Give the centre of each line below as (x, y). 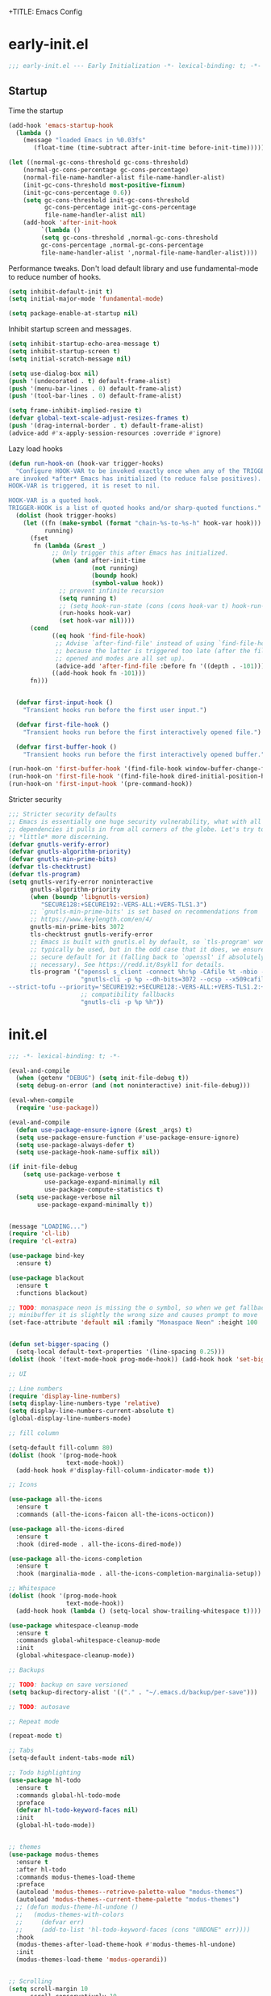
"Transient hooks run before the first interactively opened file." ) (142, 732)
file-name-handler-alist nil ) (95, 215)
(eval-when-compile (41, 1100)
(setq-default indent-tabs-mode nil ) (72, 1758)
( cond (39, 629)
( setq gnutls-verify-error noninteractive (81, 882)
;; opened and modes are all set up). (120, 658)
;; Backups (27, 1670)
